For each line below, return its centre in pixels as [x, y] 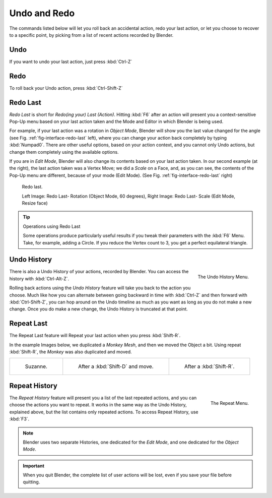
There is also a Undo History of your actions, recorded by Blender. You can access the [99, 272]
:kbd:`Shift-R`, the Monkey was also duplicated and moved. [71, 352]
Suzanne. [36, 366]
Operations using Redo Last [52, 226]
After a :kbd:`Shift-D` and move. [116, 366]
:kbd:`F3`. [19, 419]
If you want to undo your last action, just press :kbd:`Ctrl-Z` [71, 61]
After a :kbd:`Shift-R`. [209, 366]
